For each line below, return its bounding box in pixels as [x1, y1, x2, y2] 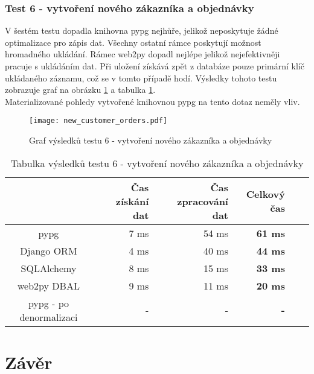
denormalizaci [19, 309, 78, 324]
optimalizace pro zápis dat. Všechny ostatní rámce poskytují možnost [5, 36, 261, 48]
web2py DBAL [18, 278, 80, 293]
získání [115, 194, 149, 208]
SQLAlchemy [21, 261, 77, 275]
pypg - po [28, 296, 69, 310]
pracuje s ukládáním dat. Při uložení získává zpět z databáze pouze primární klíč [5, 60, 304, 72]
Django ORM [20, 243, 77, 258]
